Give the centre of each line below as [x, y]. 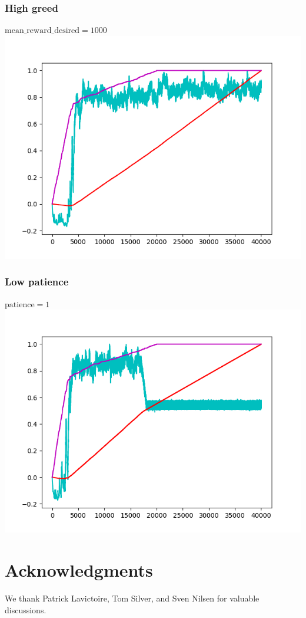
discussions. [26, 609]
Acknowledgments [79, 570]
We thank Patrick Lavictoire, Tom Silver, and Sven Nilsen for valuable [132, 598]
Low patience [37, 282]
